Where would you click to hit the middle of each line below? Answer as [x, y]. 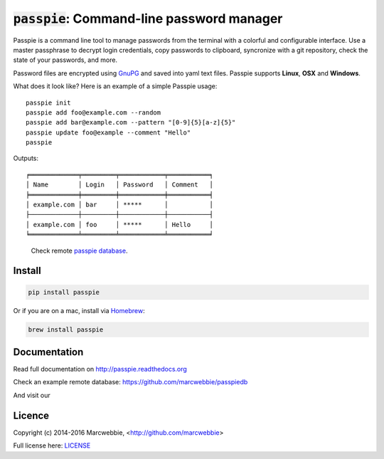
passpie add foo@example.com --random [94, 112]
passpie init [48, 102]
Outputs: [26, 158]
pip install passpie [64, 292]
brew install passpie [66, 329]
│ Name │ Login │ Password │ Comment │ [119, 185]
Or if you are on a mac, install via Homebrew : [79, 310]
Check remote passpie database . [79, 250]
